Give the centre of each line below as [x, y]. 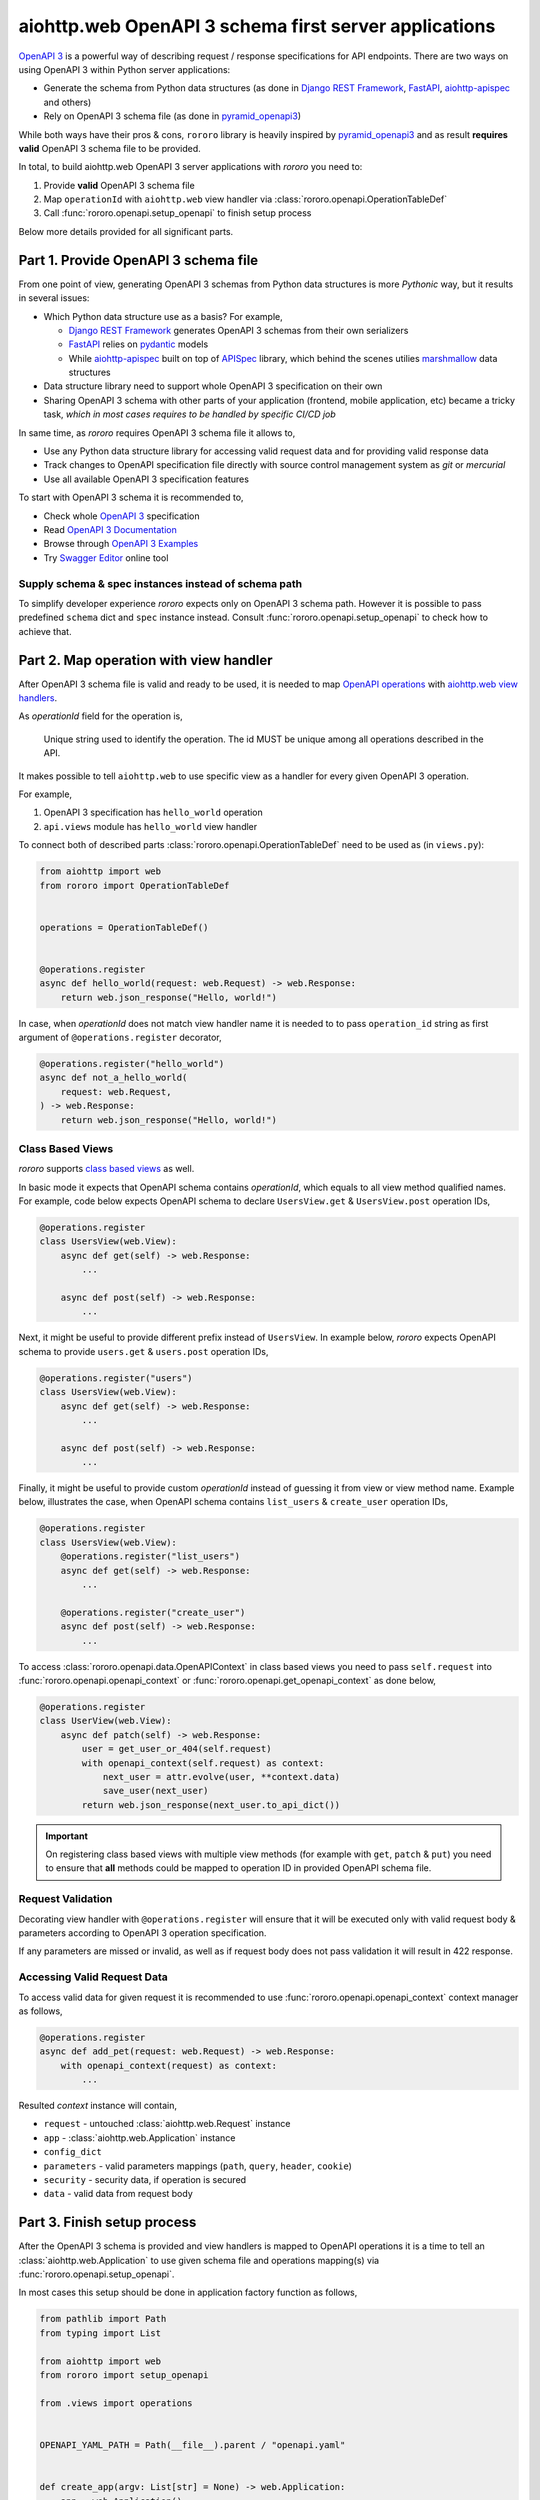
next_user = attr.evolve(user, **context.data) [221, 1776]
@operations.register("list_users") [150, 1556]
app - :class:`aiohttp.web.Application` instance [139, 2137]
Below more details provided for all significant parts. [126, 231]
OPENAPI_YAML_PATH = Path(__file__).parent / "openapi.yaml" [192, 2444]
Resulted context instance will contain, [98, 2106]
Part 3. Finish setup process [107, 2222]
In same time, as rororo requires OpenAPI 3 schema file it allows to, [157, 432]
